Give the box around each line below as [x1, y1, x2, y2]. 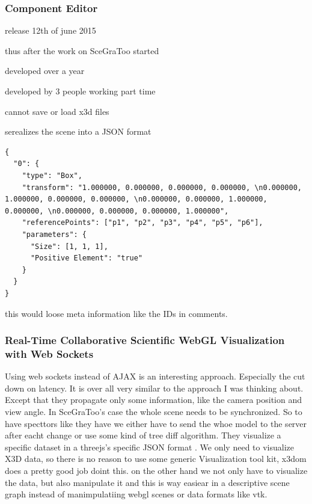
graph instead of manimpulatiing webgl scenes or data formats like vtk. [5, 488, 268, 500]
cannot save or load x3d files [5, 105, 109, 117]
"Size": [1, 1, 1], [30, 242, 108, 251]
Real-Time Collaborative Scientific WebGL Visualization [5, 333, 285, 348]
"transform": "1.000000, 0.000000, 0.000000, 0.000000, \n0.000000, [22, 183, 302, 192]
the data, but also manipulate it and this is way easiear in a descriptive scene [5, 476, 290, 488]
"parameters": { [22, 230, 87, 239]
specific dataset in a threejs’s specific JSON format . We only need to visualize [5, 440, 294, 453]
